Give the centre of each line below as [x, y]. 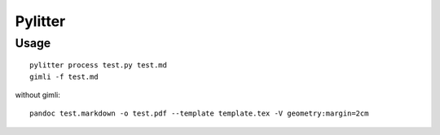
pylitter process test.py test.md [98, 65]
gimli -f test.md [64, 76]
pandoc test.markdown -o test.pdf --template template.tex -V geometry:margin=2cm [199, 113]
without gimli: [37, 94]
